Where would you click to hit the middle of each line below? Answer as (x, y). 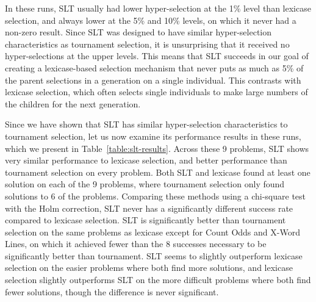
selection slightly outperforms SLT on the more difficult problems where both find (158, 280)
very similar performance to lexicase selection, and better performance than (146, 160)
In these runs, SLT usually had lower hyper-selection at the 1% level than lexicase (158, 8)
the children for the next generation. (73, 103)
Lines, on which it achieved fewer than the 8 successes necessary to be (136, 244)
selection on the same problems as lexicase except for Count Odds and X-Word (153, 232)
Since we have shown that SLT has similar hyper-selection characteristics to (146, 124)
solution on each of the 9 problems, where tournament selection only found (145, 184)
